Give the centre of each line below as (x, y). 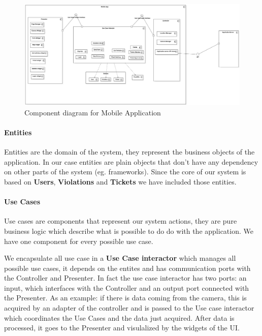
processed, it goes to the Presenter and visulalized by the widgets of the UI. (122, 328)
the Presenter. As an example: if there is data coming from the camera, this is (125, 298)
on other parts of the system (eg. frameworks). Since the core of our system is (125, 172)
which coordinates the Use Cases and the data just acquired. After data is (119, 317)
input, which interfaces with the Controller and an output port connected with (127, 287)
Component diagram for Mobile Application (93, 112)
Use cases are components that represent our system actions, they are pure (121, 221)
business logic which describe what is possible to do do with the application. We (129, 231)
